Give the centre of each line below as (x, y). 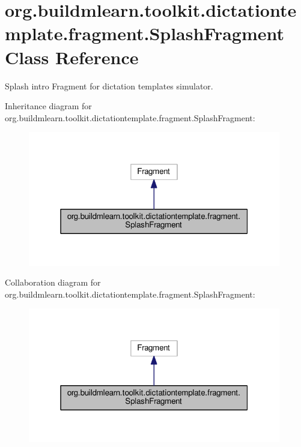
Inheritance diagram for (48, 106)
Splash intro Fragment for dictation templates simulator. (109, 85)
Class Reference (72, 57)
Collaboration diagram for (53, 282)
